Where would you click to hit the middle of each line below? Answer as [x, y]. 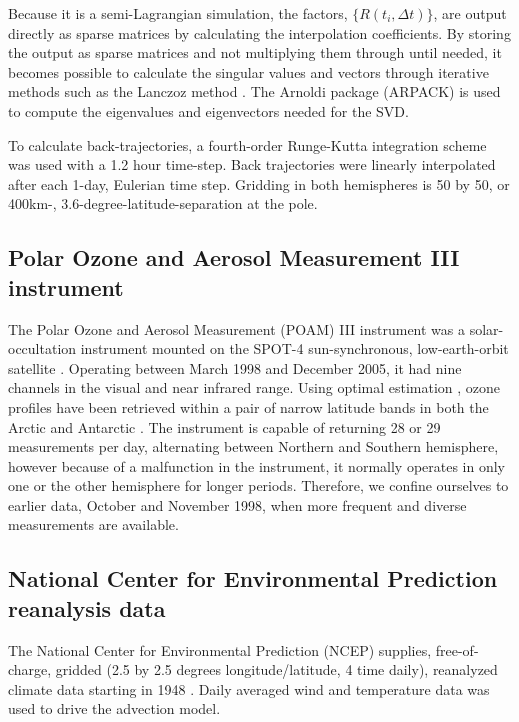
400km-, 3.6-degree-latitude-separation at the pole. [163, 203]
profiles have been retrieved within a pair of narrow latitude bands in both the [248, 406]
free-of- [457, 649]
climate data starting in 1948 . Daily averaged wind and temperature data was [249, 688]
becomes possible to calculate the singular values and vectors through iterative [248, 71]
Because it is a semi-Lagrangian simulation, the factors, [178, 13]
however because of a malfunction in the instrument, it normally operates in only [257, 465]
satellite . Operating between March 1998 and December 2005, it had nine [235, 367]
